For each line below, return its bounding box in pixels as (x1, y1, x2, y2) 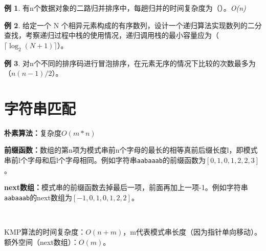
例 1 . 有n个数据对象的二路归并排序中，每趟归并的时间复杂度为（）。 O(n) (4, 3, 246, 13)
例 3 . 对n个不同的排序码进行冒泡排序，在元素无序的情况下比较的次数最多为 (4, 57, 256, 68)
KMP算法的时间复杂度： (4, 226, 86, 237)
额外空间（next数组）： (4, 236, 79, 247)
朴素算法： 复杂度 (4, 127, 61, 138)
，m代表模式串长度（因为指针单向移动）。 (123, 226, 261, 237)
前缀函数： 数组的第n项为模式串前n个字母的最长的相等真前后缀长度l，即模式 (4, 144, 258, 155)
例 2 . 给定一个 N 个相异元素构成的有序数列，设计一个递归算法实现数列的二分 (4, 19, 262, 30)
